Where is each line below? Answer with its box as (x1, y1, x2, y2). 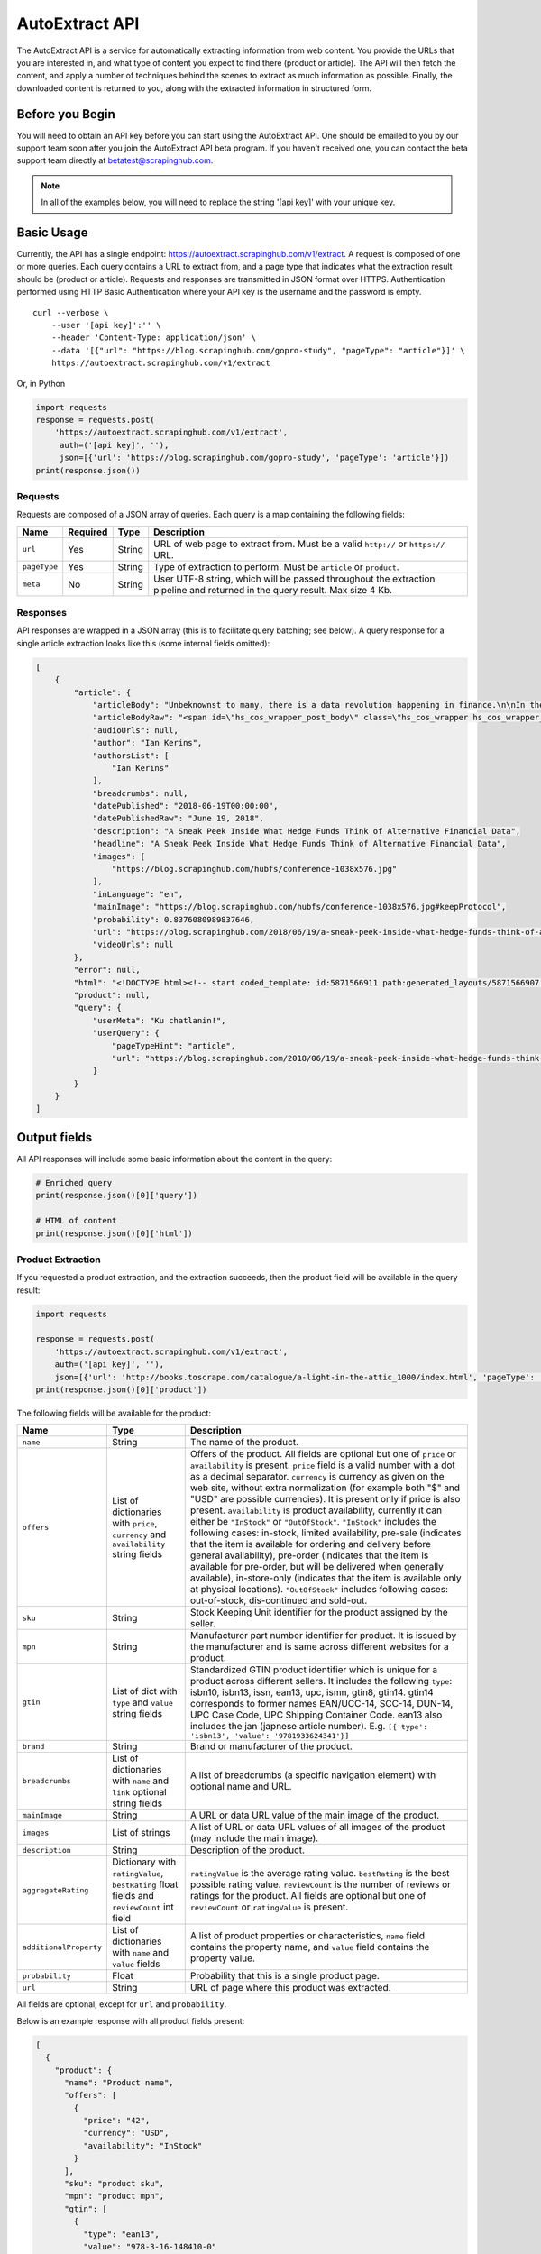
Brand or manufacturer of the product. (189, 1740, 353, 1753)
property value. (189, 1952, 256, 1965)
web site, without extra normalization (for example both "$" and (189, 1481, 460, 1494)
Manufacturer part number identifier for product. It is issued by (189, 1629, 457, 1642)
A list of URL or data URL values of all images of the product (189, 1821, 445, 1834)
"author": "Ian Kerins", (92, 738, 203, 748)
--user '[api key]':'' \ (50, 320, 161, 331)
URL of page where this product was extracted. (189, 1982, 391, 1994)
